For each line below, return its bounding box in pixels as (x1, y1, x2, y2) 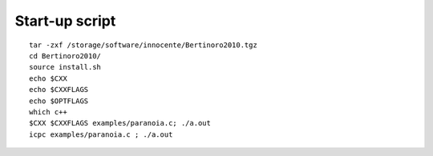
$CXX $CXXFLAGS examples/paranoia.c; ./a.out (29, 118, 212, 128)
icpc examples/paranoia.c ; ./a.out (29, 130, 173, 139)
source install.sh (29, 62, 102, 72)
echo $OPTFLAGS (29, 96, 89, 106)
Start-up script (14, 12, 116, 30)
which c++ (29, 107, 67, 116)
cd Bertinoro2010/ (29, 51, 102, 60)
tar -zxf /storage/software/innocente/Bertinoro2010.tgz (29, 40, 258, 50)
